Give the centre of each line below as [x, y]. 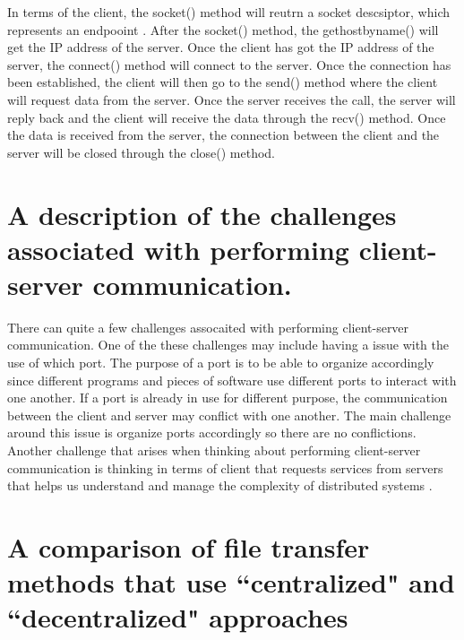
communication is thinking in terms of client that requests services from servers [225, 467]
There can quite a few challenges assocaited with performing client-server [208, 327]
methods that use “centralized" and [231, 582]
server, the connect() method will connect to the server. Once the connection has [229, 64]
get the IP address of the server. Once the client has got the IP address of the [221, 47]
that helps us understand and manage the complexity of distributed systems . [220, 485]
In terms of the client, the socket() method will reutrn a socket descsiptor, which [228, 12]
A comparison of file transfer [189, 546]
